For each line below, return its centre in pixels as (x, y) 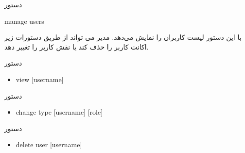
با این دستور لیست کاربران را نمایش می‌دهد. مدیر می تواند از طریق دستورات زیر (123, 37)
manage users (24, 21)
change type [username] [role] (59, 112)
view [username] (40, 79)
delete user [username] (49, 144)
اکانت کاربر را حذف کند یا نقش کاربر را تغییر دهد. (77, 46)
